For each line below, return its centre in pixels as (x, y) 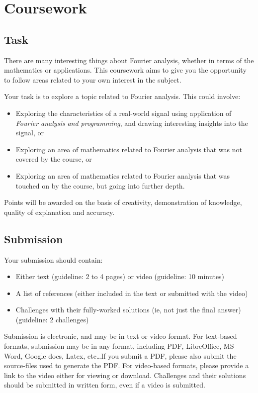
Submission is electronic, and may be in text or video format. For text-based (121, 336)
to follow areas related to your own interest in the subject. (93, 79)
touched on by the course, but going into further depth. (100, 185)
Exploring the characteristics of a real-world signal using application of (124, 113)
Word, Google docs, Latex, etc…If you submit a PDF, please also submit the (120, 355)
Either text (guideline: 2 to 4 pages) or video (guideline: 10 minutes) (120, 276)
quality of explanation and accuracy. (59, 212)
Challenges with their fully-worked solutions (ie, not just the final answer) (128, 310)
